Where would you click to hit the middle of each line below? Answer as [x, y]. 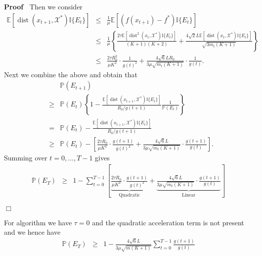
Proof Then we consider [43, 6]
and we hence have [32, 232]
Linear [189, 195]
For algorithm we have [38, 222]
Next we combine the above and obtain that [71, 74]
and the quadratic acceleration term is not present [168, 222]
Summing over [26, 158]
